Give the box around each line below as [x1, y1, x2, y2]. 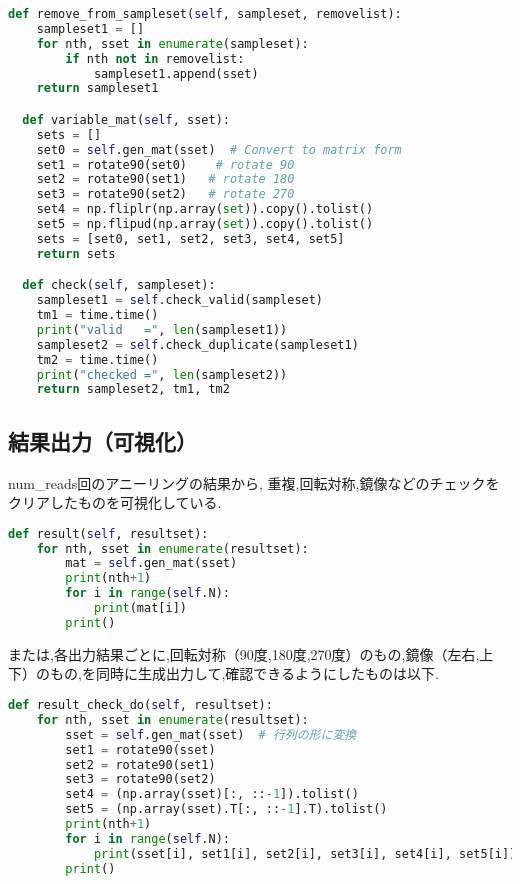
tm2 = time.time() [36, 352, 159, 367]
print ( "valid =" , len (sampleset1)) [36, 322, 288, 337]
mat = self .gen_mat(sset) [65, 556, 238, 571]
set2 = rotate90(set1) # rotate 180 [36, 172, 295, 187]
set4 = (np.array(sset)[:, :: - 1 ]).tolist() [65, 787, 359, 802]
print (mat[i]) [93, 601, 187, 616]
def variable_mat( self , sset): [22, 112, 230, 127]
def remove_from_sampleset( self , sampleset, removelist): [8, 7, 402, 21]
